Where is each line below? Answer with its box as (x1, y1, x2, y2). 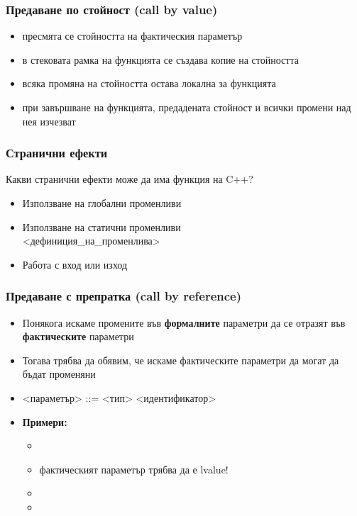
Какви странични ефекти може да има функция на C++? (6, 172, 253, 186)
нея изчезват (22, 113, 76, 128)
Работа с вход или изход (22, 257, 128, 271)
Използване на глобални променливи (22, 196, 182, 210)
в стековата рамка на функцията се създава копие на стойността (22, 52, 299, 67)
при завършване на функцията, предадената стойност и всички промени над (22, 100, 351, 114)
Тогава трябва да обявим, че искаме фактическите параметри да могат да (22, 352, 339, 367)
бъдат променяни (22, 366, 96, 381)
